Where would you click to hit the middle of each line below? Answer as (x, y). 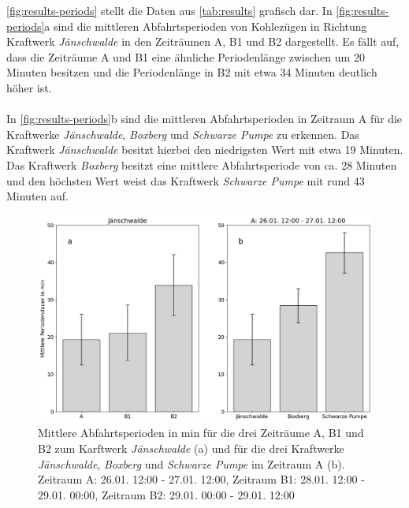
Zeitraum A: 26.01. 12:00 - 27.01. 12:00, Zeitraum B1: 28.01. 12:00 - (201, 479)
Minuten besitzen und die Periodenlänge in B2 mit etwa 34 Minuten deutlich (192, 72)
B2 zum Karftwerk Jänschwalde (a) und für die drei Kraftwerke (191, 448)
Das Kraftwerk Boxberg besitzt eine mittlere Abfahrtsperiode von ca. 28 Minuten (202, 164)
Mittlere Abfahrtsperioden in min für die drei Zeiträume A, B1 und (201, 433)
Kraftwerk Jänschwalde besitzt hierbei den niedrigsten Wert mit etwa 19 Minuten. (205, 149)
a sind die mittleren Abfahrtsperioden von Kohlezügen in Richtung (206, 26)
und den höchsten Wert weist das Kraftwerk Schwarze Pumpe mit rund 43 (186, 180)
